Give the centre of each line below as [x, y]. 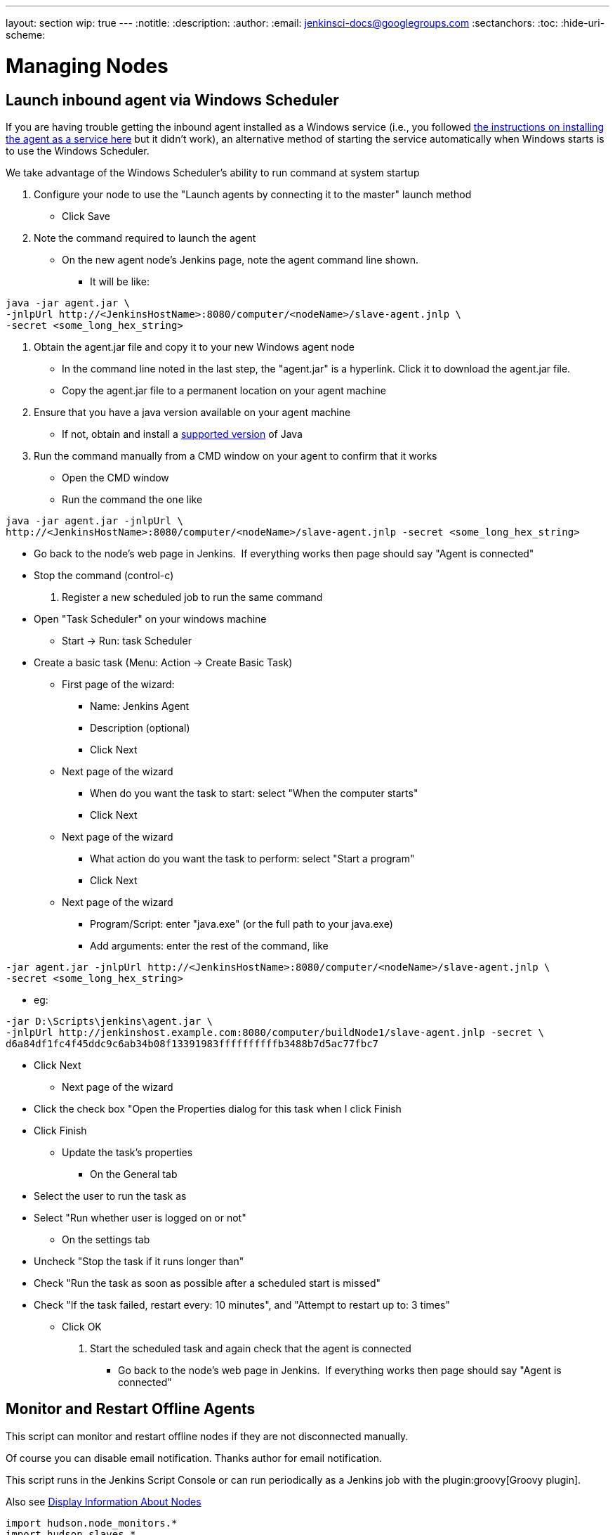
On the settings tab [106, 1239]
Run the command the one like [132, 499]
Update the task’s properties [127, 1152]
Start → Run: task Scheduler [127, 640]
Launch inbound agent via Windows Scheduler [172, 100]
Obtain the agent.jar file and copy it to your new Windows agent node [194, 346]
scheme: [26, 35]
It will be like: [120, 281]
